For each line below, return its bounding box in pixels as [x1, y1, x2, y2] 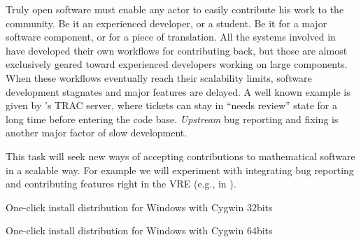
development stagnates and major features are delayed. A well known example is [6, 84, 351, 99]
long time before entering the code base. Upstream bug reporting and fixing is [6, 111, 339, 126]
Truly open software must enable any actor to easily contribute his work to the [6, 2, 344, 16]
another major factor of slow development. [6, 125, 187, 140]
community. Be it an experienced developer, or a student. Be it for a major [6, 15, 327, 30]
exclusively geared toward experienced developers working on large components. [6, 57, 348, 71]
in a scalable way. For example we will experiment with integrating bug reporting [6, 162, 354, 177]
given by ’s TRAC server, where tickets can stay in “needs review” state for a [6, 98, 338, 113]
